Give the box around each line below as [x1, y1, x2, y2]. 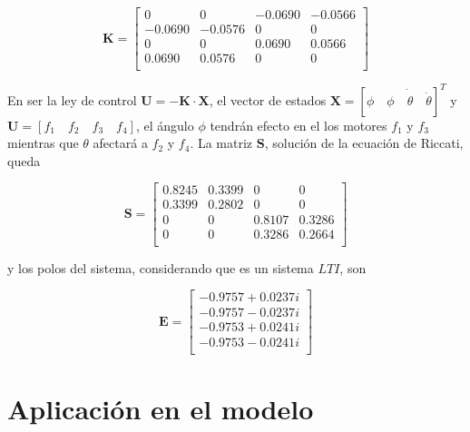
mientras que [7, 133, 79, 152]
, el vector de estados [209, 90, 327, 109]
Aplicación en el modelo [7, 389, 314, 427]
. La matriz [190, 133, 253, 152]
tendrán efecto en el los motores [210, 115, 387, 134]
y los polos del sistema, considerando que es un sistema [7, 258, 314, 277]
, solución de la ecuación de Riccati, [264, 133, 464, 152]
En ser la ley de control [7, 90, 137, 109]
